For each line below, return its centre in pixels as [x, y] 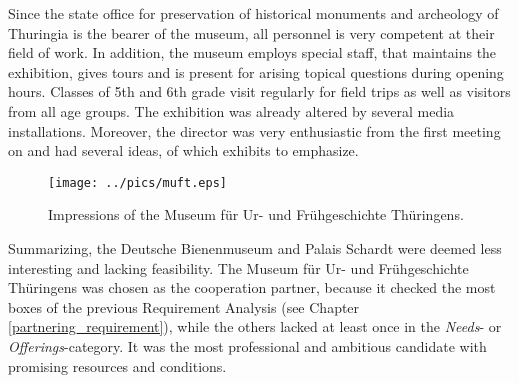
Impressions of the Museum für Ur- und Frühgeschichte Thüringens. [256, 214]
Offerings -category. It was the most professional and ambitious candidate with [247, 345]
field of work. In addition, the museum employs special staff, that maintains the [252, 52]
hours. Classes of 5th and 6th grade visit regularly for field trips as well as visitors [259, 91]
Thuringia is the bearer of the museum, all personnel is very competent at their [251, 32]
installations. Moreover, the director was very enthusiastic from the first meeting [254, 130]
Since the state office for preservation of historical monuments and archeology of [253, 13]
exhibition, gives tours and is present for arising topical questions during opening [256, 71]
